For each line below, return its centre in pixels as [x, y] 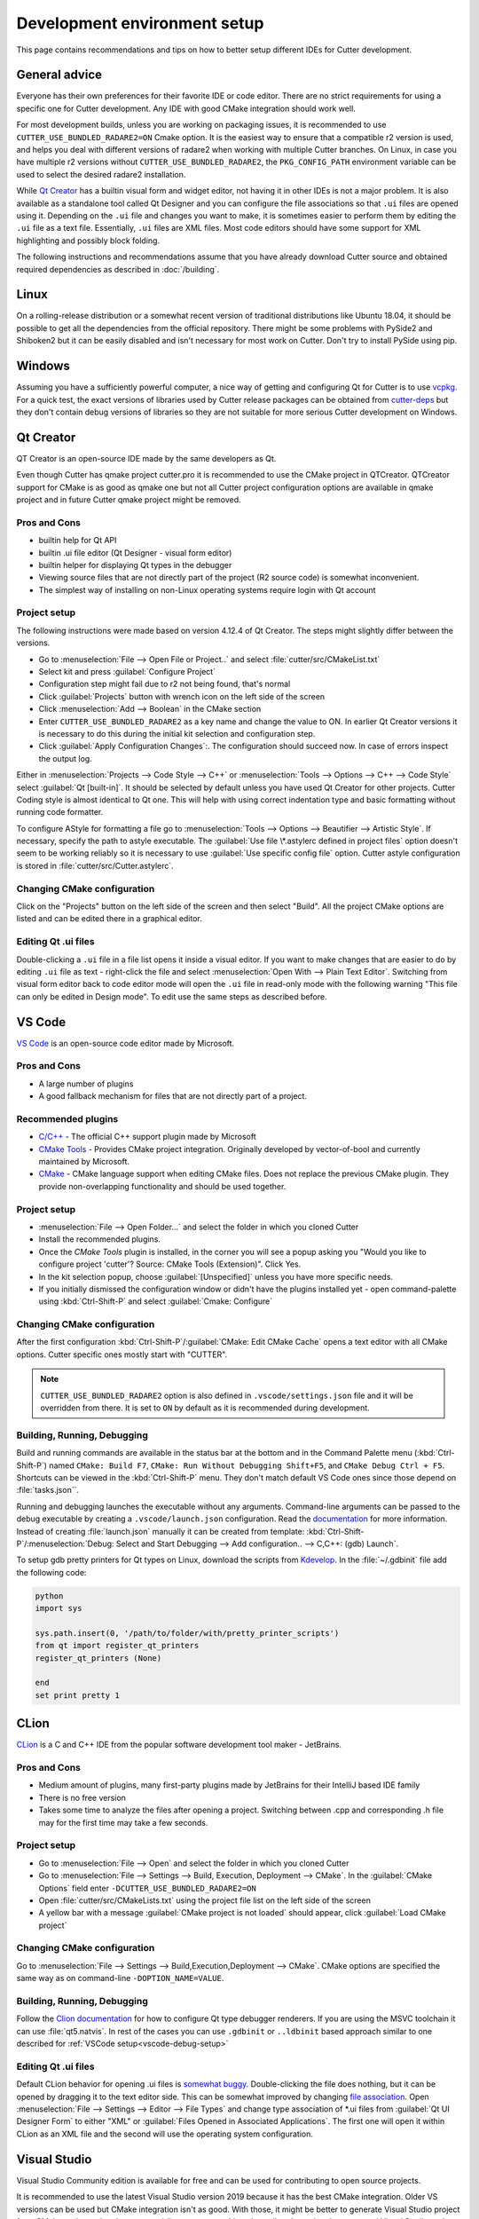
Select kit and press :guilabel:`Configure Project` [127, 671]
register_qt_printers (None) [98, 1658]
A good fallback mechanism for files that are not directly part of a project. [173, 1096]
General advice [59, 75]
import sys [59, 1608]
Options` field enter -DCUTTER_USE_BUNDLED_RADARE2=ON [147, 1888]
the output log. [65, 758]
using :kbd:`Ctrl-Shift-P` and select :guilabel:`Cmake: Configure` [156, 1301]
